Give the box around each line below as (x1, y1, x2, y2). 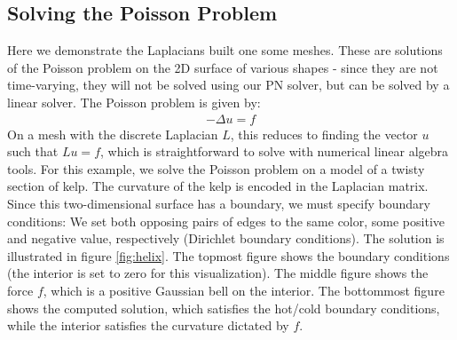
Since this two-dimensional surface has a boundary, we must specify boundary (7, 194, 430, 212)
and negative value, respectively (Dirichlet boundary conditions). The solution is (7, 229, 445, 248)
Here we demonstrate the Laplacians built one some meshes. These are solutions (7, 41, 443, 59)
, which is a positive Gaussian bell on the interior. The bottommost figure (43, 281, 445, 299)
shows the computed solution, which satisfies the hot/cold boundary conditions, (7, 298, 440, 317)
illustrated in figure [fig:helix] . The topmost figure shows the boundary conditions (7, 246, 450, 265)
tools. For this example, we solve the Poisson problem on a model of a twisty (7, 159, 425, 178)
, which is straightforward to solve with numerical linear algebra (100, 142, 449, 161)
